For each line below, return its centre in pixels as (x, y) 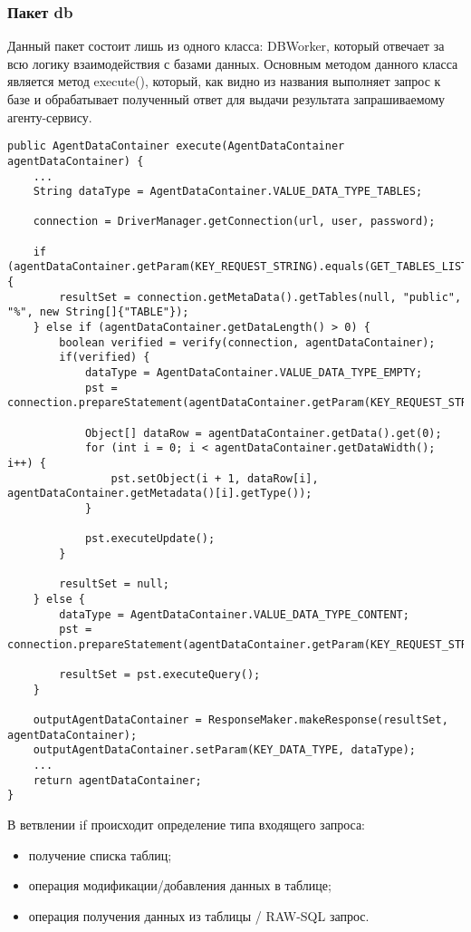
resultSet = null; (114, 584)
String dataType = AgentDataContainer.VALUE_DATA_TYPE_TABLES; (228, 192)
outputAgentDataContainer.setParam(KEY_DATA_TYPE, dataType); (225, 750)
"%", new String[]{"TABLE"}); (98, 312)
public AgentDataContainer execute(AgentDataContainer (176, 146)
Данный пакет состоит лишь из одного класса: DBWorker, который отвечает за (226, 46)
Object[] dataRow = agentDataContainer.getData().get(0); (263, 433)
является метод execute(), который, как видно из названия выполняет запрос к (224, 81)
